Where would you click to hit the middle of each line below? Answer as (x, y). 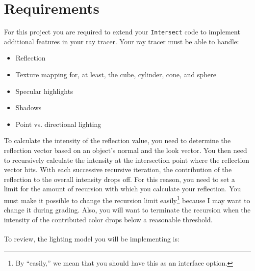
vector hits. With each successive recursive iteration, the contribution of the (118, 169)
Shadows (28, 107)
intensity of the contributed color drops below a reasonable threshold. (108, 219)
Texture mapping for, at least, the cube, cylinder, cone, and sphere (116, 74)
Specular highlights (44, 91)
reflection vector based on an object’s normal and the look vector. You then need (126, 150)
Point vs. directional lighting (58, 124)
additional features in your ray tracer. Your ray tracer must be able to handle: (122, 41)
